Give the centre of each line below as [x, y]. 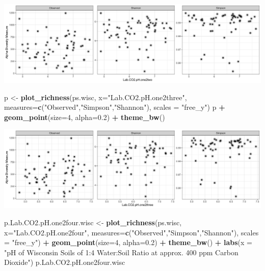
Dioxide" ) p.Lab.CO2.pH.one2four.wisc [65, 262]
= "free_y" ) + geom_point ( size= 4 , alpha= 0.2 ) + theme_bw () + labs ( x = [128, 242]
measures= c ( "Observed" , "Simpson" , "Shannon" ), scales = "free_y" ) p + [115, 107]
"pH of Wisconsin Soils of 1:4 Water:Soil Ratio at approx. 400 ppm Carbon [121, 252]
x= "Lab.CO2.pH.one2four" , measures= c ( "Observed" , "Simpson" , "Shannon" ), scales [131, 232]
